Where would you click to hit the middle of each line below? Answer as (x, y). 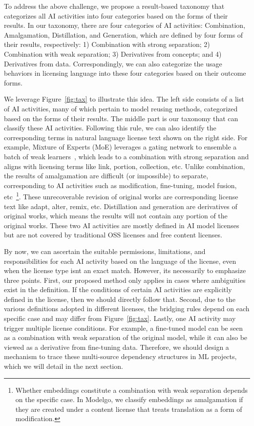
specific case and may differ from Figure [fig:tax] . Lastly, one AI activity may (120, 318)
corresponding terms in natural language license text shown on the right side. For (126, 137)
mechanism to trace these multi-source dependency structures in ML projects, (120, 356)
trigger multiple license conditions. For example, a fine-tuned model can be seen (123, 328)
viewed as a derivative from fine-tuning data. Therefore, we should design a (116, 347)
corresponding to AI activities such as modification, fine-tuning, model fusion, (120, 185)
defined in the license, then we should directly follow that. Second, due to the (120, 299)
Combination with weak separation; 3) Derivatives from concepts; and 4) (113, 53)
